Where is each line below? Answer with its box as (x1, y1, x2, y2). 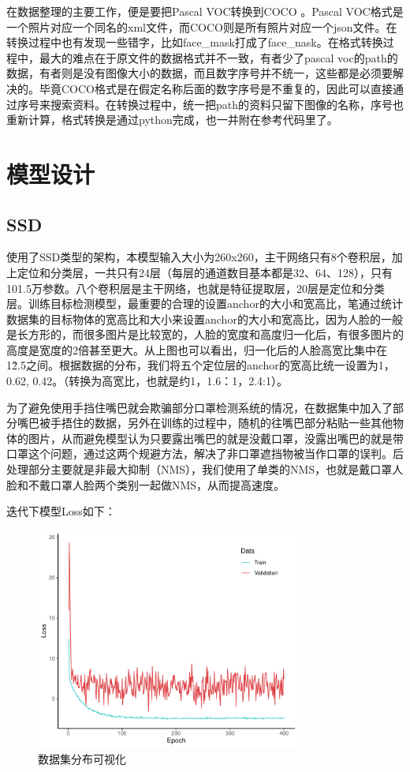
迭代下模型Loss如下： (6, 503, 116, 519)
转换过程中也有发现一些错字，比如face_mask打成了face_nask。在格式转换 (6, 34, 383, 51)
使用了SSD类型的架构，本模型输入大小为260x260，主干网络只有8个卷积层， (6, 249, 392, 265)
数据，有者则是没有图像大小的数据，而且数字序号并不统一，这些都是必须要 (6, 65, 393, 81)
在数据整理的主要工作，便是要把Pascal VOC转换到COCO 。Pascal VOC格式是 (6, 3, 404, 19)
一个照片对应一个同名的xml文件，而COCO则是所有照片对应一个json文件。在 (6, 18, 397, 35)
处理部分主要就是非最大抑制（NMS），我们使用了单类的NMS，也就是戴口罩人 (6, 461, 404, 478)
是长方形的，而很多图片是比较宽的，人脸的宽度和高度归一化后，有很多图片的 (6, 326, 404, 343)
